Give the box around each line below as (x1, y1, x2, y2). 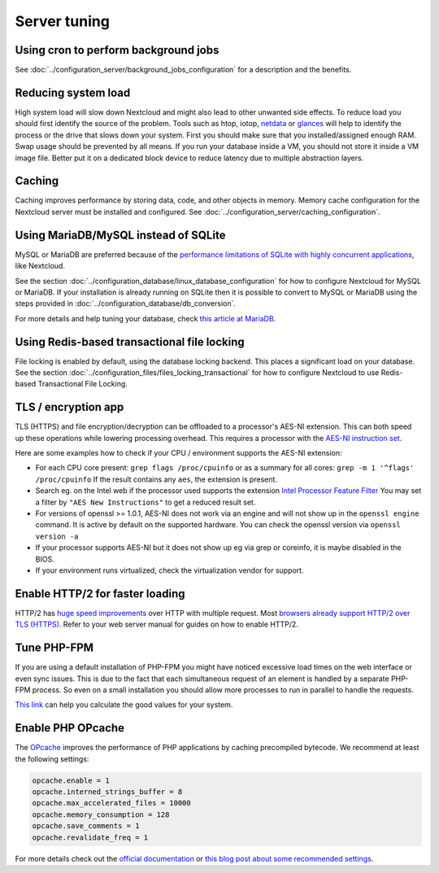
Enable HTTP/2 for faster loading (15, 587, 186, 600)
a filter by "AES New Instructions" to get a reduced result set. (35, 497, 256, 507)
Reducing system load (15, 85, 131, 99)
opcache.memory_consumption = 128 (32, 810, 170, 819)
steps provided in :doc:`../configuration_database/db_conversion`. (15, 299, 236, 308)
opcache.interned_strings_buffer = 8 (32, 788, 183, 797)
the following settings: (15, 753, 89, 764)
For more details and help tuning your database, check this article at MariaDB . (15, 313, 276, 323)
